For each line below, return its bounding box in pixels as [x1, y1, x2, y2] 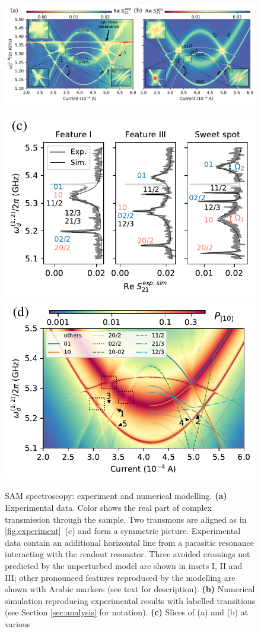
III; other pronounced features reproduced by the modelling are [5, 571, 235, 583]
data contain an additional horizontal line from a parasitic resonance [5, 536, 254, 548]
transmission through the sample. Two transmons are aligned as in [5, 513, 247, 525]
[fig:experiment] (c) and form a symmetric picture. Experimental [5, 524, 241, 537]
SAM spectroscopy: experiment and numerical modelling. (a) [5, 489, 227, 502]
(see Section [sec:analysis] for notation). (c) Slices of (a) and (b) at [5, 606, 249, 618]
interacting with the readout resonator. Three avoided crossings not [5, 548, 250, 560]
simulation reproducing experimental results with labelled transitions [5, 594, 256, 606]
